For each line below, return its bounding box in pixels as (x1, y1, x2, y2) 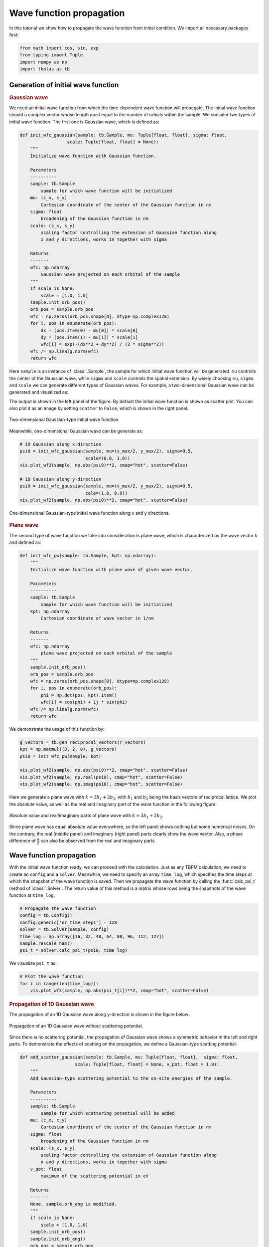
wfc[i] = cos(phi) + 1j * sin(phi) (40, 699, 128, 705)
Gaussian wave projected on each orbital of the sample (40, 272, 180, 277)
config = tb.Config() (19, 913, 73, 918)
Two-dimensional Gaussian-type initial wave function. (9, 416, 120, 422)
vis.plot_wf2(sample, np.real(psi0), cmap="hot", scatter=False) (19, 774, 183, 780)
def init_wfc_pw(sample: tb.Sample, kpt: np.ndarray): (19, 553, 156, 558)
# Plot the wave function (19, 974, 83, 980)
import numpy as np (19, 59, 67, 65)
